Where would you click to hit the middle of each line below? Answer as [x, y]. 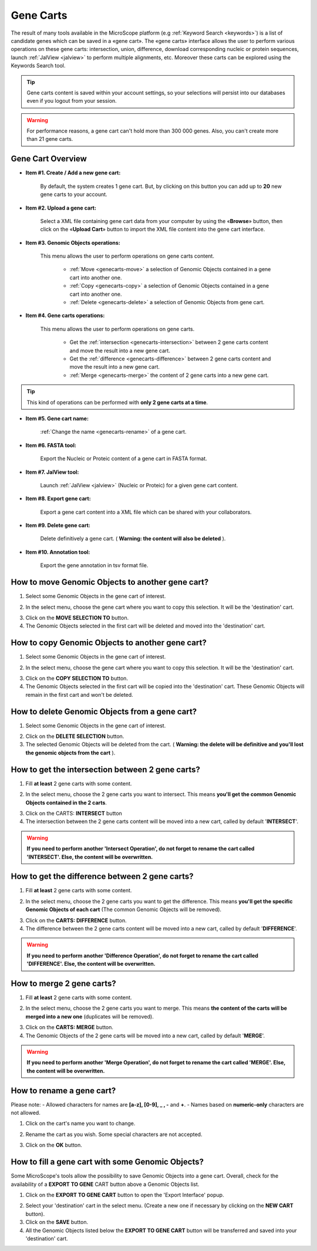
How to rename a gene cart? [63, 1090]
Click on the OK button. [54, 1145]
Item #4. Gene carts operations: [65, 316]
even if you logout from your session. [72, 101]
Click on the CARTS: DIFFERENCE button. [76, 920]
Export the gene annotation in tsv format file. [94, 565]
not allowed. [26, 1113]
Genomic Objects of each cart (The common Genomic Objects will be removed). [124, 909]
